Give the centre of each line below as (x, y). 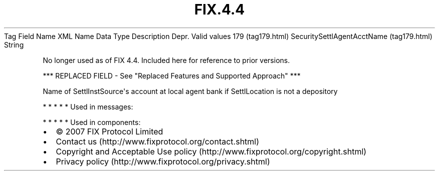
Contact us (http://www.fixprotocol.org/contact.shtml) (158, 141)
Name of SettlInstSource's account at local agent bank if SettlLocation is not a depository (190, 91)
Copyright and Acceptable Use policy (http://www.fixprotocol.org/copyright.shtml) (211, 151)
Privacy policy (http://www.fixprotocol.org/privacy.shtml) (163, 161)
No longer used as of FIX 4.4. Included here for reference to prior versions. (166, 60)
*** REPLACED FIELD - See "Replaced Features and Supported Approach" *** (172, 75)
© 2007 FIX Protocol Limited (109, 131)
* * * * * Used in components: (92, 122)
